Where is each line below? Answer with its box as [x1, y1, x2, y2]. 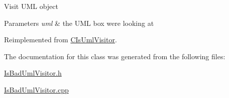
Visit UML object [4, 1, 58, 11]
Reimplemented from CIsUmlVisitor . [4, 34, 117, 45]
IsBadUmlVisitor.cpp [4, 84, 69, 95]
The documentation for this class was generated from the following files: [4, 51, 225, 61]
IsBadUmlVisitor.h [4, 68, 62, 78]
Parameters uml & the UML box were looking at [4, 17, 154, 28]
